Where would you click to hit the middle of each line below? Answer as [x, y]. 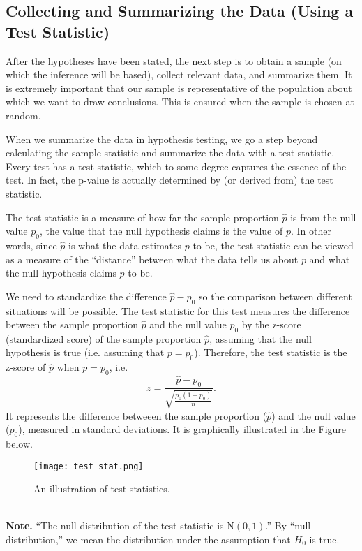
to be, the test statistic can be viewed [273, 245]
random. [23, 115]
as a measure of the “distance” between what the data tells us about [152, 259]
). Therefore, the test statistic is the [271, 352]
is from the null [323, 217]
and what [330, 259]
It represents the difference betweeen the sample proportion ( [136, 415]
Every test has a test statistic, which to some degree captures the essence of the [176, 166]
